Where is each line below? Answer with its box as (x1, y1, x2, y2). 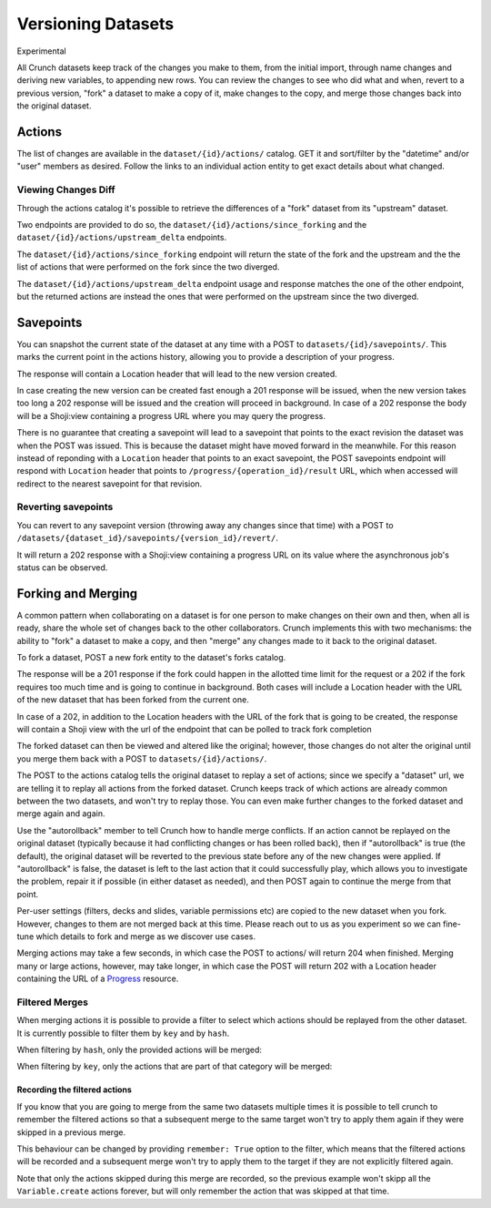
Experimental (16, 46, 67, 56)
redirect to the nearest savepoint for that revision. (16, 478, 203, 489)
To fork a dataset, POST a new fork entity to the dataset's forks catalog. (16, 652, 286, 663)
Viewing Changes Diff (16, 183, 115, 196)
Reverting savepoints (16, 501, 114, 514)
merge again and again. (16, 808, 105, 819)
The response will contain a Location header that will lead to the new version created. (16, 368, 338, 379)
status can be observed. (16, 562, 108, 573)
